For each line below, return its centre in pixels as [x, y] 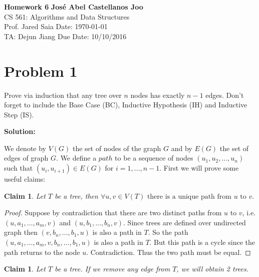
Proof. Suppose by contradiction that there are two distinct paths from [113, 213]
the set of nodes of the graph [117, 148]
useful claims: [25, 179]
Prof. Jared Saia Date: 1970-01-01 [56, 26]
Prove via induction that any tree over [63, 95]
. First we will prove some [199, 168]
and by [182, 148]
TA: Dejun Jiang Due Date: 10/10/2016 [65, 36]
